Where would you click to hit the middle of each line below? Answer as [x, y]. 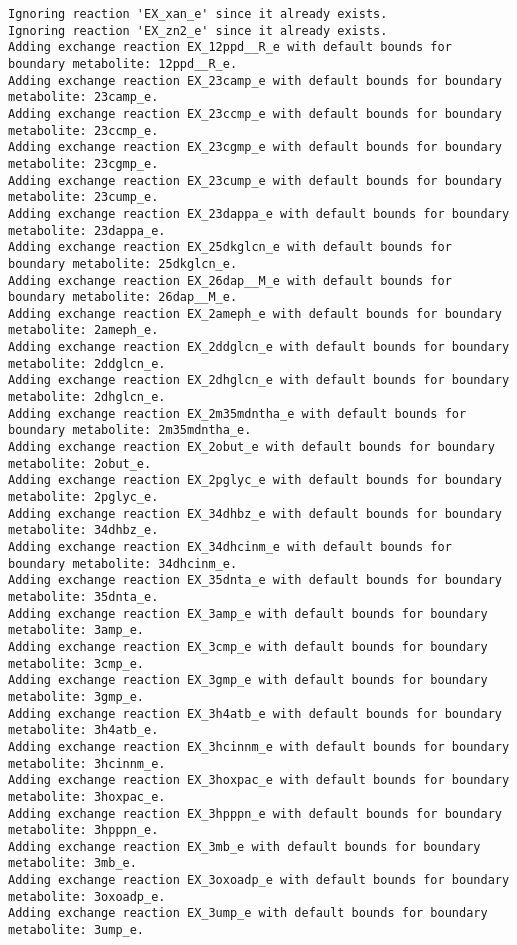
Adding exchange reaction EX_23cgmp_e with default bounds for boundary [255, 147]
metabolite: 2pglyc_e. [83, 497]
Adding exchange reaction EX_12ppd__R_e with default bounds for [230, 47]
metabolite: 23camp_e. [83, 97]
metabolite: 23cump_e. [83, 197]
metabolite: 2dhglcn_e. [87, 397]
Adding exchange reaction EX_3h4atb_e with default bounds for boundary [255, 713]
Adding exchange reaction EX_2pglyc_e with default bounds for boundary [255, 480]
